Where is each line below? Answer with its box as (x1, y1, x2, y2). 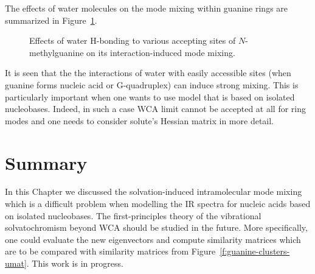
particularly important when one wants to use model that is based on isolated (5, 90, 295, 103)
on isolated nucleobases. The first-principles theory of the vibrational (5, 209, 261, 222)
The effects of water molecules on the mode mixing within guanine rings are (5, 2, 288, 14)
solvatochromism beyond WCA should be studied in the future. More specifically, (5, 221, 308, 234)
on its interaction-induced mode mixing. (86, 46, 235, 58)
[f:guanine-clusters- (220, 245, 290, 258)
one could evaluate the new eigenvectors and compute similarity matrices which (5, 233, 301, 245)
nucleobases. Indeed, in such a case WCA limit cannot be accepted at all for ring (5, 102, 306, 115)
